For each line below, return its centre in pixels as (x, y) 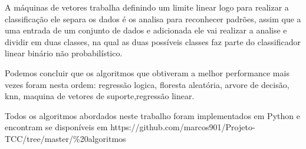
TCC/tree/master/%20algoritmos (65, 138)
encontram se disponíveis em (56, 127)
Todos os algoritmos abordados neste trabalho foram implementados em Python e (152, 115)
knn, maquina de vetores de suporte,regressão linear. (100, 96)
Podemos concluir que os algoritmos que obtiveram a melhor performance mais (147, 72)
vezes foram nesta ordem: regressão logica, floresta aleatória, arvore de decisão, (147, 84)
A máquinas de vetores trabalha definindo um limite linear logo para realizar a (147, 7)
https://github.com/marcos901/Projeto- (183, 127)
